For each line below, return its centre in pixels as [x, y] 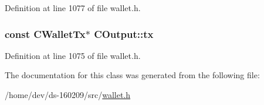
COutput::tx [124, 34]
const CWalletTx [45, 34]
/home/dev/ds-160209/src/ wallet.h [68, 94]
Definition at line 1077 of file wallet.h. [73, 8]
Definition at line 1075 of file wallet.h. [73, 55]
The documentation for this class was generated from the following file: [132, 75]
